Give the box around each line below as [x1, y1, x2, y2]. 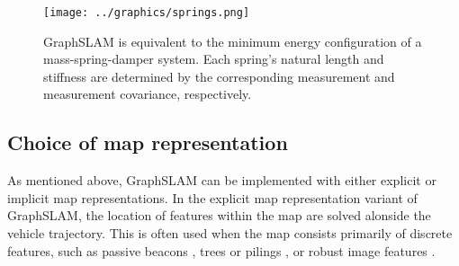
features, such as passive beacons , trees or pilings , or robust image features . [7, 241, 436, 260]
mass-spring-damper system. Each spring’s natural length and [43, 49, 384, 68]
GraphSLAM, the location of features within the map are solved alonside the [7, 206, 431, 225]
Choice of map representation [7, 129, 288, 156]
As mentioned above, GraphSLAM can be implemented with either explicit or [7, 171, 436, 190]
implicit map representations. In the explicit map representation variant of [7, 188, 418, 207]
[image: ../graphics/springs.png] [43, 6, 250, 19]
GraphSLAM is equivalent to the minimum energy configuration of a [43, 31, 422, 50]
